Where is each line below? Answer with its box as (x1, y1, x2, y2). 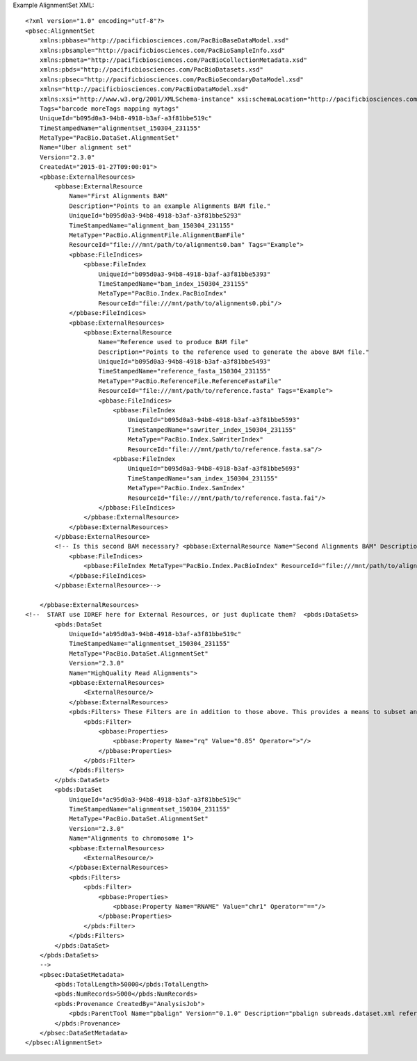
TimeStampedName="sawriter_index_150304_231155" (127, 426, 297, 434)
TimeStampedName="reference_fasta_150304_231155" (98, 367, 271, 375)
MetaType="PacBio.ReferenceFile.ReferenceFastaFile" (98, 377, 282, 385)
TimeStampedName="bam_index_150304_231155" (98, 280, 250, 288)
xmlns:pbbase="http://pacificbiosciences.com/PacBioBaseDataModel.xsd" (39, 37, 289, 44)
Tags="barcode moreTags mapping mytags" (39, 104, 180, 113)
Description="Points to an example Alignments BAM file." (69, 202, 271, 210)
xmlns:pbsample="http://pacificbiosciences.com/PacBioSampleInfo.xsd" (39, 46, 286, 54)
